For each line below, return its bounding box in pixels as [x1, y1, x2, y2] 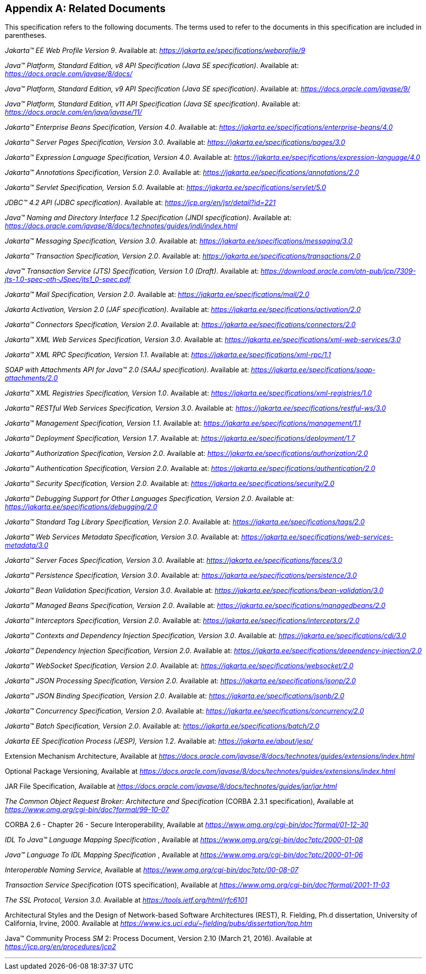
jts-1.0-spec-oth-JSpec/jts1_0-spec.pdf [5, 275, 131, 284]
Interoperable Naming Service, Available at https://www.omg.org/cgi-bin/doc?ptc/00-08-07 [5, 866, 298, 874]
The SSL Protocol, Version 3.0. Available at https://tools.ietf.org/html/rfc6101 [5, 896, 247, 904]
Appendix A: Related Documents [5, 2, 166, 15]
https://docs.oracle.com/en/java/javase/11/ [5, 108, 142, 117]
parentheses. [5, 31, 47, 40]
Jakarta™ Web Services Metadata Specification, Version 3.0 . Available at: [5, 533, 240, 541]
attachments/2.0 [5, 374, 58, 383]
